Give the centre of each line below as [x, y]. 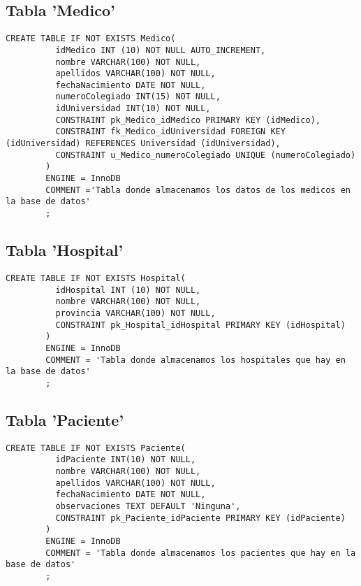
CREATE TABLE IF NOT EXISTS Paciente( [96, 448]
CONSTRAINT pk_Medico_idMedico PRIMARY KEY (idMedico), [188, 120]
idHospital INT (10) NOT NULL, [128, 290]
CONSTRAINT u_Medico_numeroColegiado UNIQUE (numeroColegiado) [206, 155]
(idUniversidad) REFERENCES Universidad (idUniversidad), [143, 144]
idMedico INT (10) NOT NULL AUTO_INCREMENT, [161, 50]
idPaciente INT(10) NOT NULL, [126, 460]
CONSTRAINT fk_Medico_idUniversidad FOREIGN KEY [170, 132]
